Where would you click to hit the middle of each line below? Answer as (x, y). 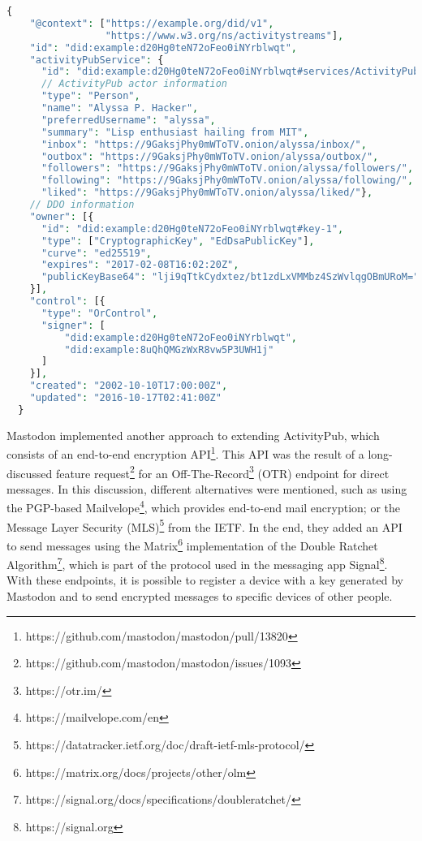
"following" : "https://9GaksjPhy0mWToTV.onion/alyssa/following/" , (227, 181)
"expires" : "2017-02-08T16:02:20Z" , (140, 265)
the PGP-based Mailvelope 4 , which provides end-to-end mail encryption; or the (203, 507)
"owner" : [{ (62, 216)
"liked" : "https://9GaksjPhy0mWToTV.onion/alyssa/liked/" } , (207, 193)
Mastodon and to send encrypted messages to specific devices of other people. (200, 596)
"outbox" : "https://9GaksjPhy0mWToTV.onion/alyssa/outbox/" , (210, 156)
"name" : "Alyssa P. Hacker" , (120, 108)
